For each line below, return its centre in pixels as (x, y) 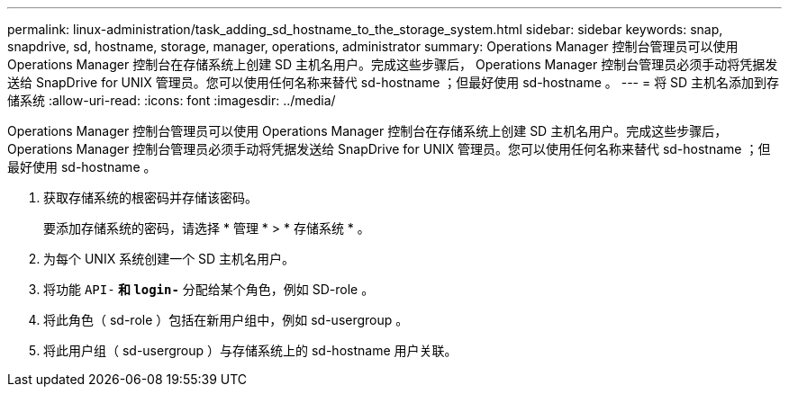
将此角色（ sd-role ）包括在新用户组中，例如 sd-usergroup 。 (226, 320)
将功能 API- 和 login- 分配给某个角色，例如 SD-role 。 (209, 289)
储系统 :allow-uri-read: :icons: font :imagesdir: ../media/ (172, 100)
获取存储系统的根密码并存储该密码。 (150, 197)
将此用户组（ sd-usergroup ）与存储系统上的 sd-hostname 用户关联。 (250, 350)
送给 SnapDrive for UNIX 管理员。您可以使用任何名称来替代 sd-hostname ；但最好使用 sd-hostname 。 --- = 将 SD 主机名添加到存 (394, 82)
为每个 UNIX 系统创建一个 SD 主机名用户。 (169, 259)
